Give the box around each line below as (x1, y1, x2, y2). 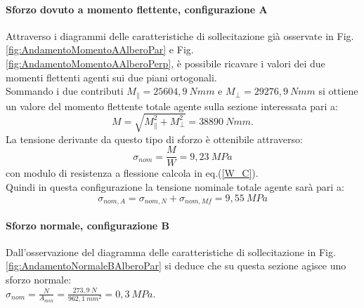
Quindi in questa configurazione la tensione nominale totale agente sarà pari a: (6, 180, 344, 194)
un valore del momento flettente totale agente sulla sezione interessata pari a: (6, 98, 338, 113)
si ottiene (318, 83, 358, 98)
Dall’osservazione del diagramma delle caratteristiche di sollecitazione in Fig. (6, 244, 336, 259)
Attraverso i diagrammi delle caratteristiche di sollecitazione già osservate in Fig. (6, 28, 354, 43)
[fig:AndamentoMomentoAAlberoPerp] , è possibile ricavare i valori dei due (6, 55, 325, 70)
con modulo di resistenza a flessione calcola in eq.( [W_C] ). (6, 166, 259, 180)
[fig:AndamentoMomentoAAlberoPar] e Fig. (6, 42, 194, 57)
